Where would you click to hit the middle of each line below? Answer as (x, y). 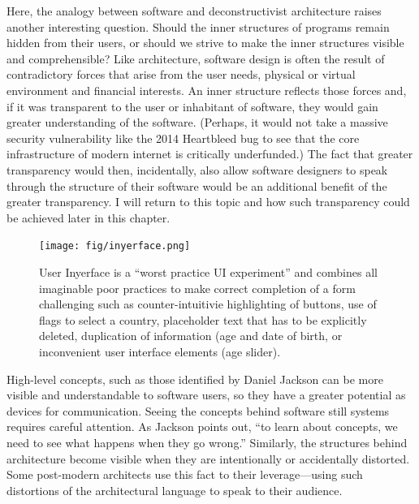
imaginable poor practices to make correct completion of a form (197, 288)
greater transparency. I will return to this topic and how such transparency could (208, 202)
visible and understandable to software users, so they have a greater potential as (206, 395)
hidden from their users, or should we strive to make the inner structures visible (205, 43)
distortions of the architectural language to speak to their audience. (175, 490)
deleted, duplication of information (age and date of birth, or (191, 336)
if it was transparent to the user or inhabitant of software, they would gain (192, 106)
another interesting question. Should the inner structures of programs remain (198, 26)
